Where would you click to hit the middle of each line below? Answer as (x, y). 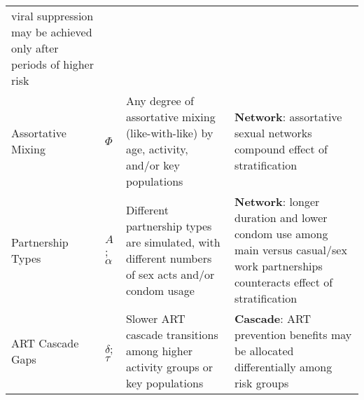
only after (35, 48)
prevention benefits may (293, 335)
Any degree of (160, 101)
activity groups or (169, 367)
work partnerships (279, 266)
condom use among (281, 234)
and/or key (153, 165)
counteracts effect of (284, 282)
